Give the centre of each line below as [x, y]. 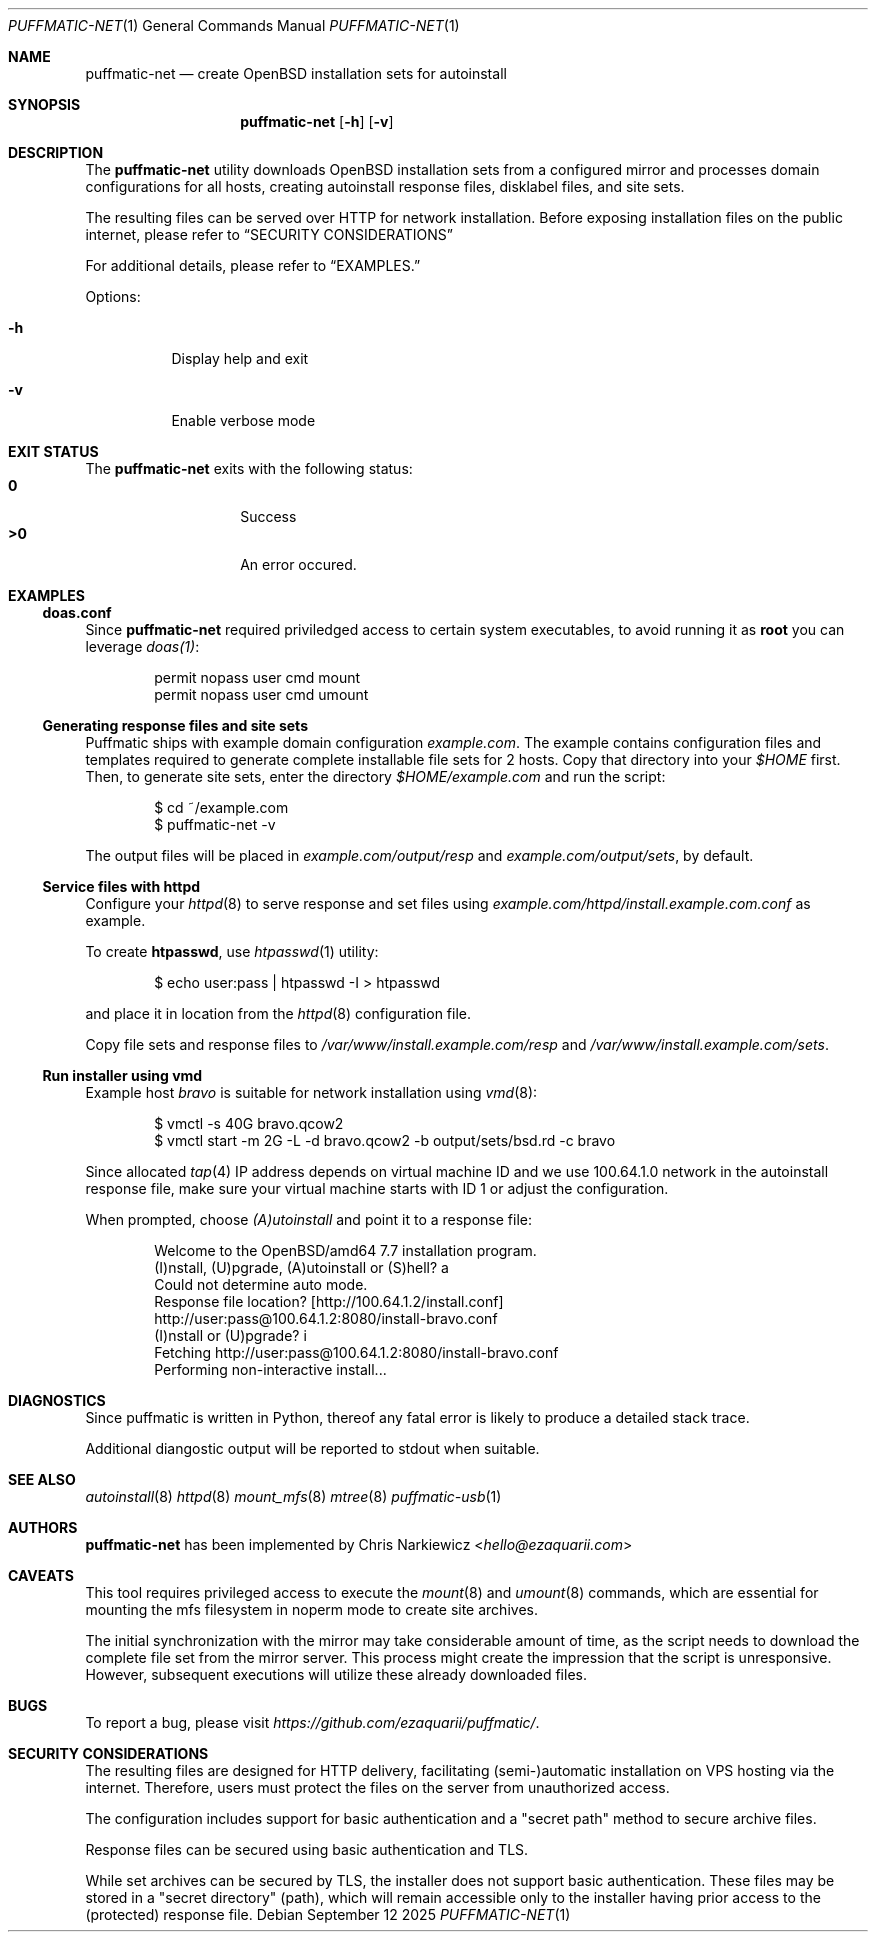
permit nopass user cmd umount [261, 694]
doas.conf [77, 612]
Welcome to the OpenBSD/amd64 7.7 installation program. [345, 1250]
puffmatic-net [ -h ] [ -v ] [317, 121]
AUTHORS [43, 1527]
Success [268, 516]
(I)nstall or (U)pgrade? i [230, 1335]
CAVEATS [41, 1575]
